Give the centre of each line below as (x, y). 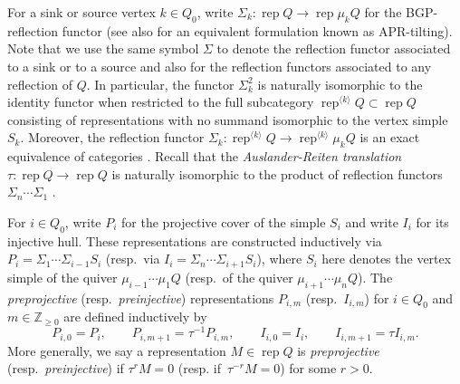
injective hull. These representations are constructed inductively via (195, 240)
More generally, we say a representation (117, 350)
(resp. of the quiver (239, 277)
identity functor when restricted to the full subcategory (161, 102)
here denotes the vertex (387, 259)
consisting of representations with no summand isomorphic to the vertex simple (228, 119)
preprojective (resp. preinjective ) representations (141, 298)
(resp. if (199, 368)
